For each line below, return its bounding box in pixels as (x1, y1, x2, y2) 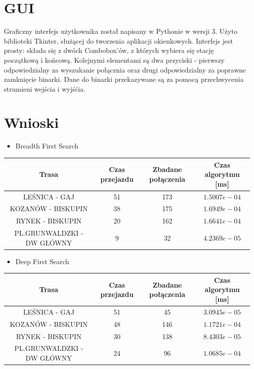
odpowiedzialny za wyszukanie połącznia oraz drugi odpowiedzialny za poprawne (4, 64, 246, 74)
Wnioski (4, 112, 59, 132)
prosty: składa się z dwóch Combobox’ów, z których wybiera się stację (4, 45, 214, 55)
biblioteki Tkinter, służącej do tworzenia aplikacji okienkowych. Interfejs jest (4, 35, 233, 46)
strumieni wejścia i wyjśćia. (4, 83, 85, 94)
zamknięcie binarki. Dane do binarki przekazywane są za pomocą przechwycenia (4, 74, 244, 84)
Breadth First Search (15, 141, 79, 151)
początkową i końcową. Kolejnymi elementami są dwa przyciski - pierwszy (4, 54, 225, 65)
